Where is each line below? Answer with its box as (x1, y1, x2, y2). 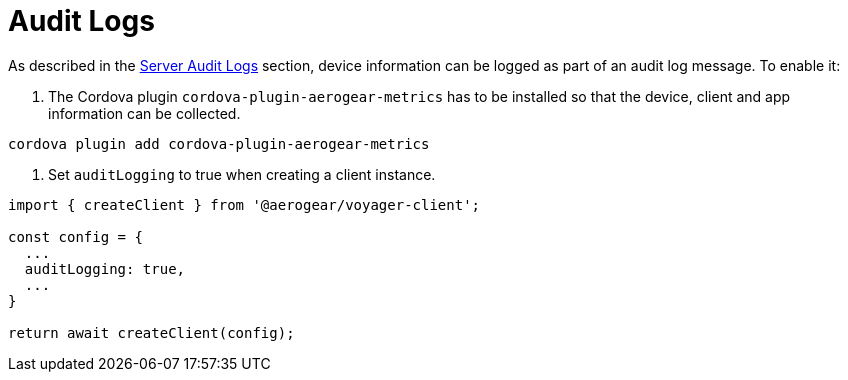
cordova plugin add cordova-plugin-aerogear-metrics (8, 135, 430, 152)
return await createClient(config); (8, 324, 295, 341)
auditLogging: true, (24, 260, 186, 277)
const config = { (8, 228, 143, 245)
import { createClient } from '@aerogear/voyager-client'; (8, 196, 481, 213)
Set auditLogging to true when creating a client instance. (48, 165, 436, 183)
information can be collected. (48, 104, 241, 122)
